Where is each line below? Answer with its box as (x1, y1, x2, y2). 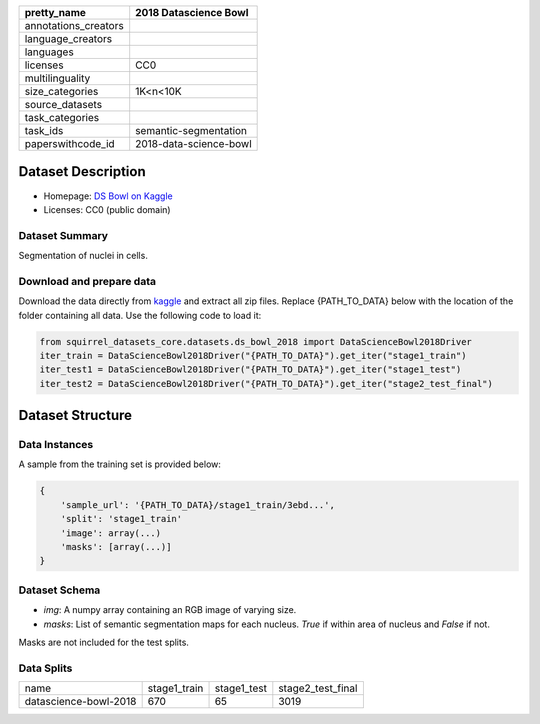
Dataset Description (18, 163, 146, 180)
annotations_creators (24, 19, 124, 32)
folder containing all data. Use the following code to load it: (18, 309, 262, 321)
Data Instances (18, 438, 94, 452)
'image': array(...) (60, 527, 162, 539)
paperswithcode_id (24, 137, 115, 150)
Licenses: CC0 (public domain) (43, 203, 171, 215)
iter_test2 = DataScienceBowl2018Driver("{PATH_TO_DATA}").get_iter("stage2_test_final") (39, 378, 494, 389)
